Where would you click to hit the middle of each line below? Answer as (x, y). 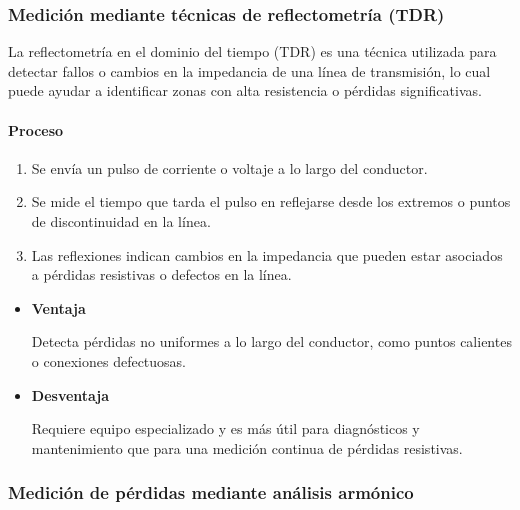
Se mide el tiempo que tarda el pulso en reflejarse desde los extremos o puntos (271, 201)
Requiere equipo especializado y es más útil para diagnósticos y (225, 428)
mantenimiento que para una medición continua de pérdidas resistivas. (247, 447)
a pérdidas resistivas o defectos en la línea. (161, 274)
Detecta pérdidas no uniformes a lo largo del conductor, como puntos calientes (271, 341)
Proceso (36, 129)
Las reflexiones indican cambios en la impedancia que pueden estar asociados (267, 254)
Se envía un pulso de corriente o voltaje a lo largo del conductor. (229, 167)
